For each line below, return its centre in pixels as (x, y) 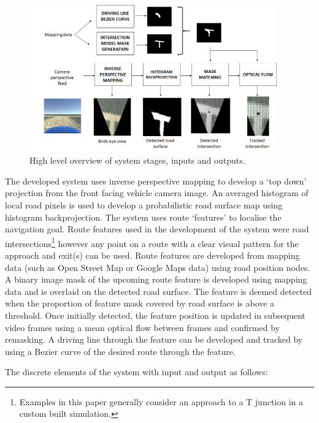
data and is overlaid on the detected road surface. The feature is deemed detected (159, 291)
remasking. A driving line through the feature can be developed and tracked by (154, 339)
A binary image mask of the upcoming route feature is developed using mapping (156, 279)
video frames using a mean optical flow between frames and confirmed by (142, 327)
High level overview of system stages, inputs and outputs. (137, 160)
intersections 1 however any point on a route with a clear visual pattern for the (152, 242)
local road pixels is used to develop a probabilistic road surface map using (144, 204)
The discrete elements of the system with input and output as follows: (136, 372)
